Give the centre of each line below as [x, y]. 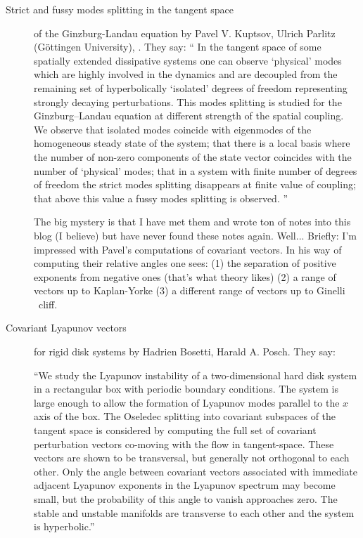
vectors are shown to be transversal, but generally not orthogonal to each [192, 458]
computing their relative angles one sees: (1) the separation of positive [185, 263]
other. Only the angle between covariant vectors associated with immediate [196, 471]
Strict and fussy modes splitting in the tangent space [120, 9]
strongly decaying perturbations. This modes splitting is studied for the [188, 101]
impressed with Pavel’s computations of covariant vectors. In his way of [188, 249]
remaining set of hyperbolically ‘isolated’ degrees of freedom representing [191, 87]
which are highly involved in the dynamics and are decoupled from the [186, 74]
